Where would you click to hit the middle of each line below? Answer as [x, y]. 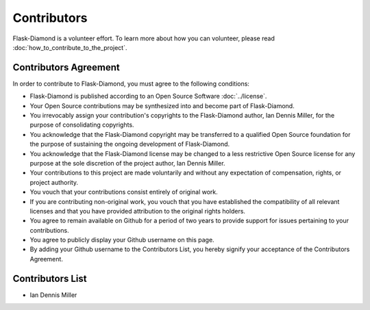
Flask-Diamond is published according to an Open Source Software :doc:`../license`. [148, 96]
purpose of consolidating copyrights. [82, 125]
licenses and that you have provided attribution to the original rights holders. [138, 211]
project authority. [54, 182]
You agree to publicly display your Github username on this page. [122, 240]
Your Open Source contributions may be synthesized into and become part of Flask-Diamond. [162, 105]
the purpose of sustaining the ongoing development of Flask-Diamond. [130, 144]
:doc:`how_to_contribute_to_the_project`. [70, 47]
